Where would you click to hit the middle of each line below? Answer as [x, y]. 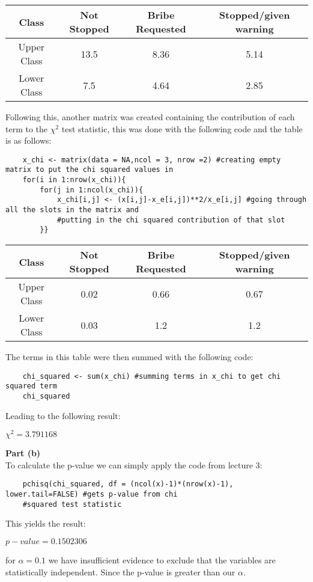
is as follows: [29, 140]
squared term [31, 386]
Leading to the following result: [63, 415]
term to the [27, 128]
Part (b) [23, 453]
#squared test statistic [72, 504]
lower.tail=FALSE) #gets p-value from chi [92, 495]
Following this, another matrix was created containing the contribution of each [150, 117]
